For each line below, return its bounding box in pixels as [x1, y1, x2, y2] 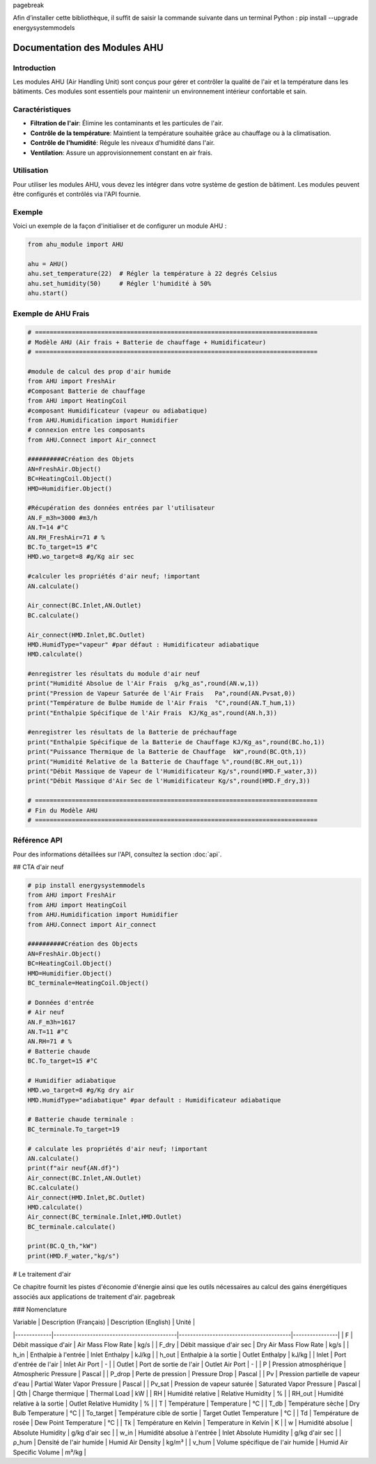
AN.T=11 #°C [27, 1028, 69, 1035]
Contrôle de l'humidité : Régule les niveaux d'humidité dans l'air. [30, 139, 215, 147]
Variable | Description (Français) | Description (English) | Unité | [13, 1318, 195, 1327]
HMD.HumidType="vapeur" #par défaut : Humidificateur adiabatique [27, 640, 259, 648]
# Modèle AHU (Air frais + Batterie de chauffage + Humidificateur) [27, 338, 267, 346]
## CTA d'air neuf [13, 863, 64, 871]
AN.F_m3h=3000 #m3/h [27, 514, 97, 522]
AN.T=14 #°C [27, 523, 69, 532]
